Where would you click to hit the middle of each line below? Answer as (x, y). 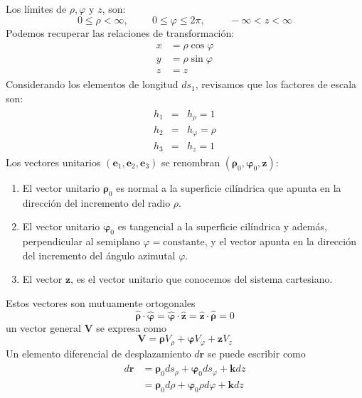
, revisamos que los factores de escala (276, 84)
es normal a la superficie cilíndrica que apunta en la (229, 187)
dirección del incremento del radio (96, 202)
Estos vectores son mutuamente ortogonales (101, 302)
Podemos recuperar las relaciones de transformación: (120, 32)
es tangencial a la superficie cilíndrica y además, (222, 226)
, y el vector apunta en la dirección (280, 241)
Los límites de (36, 9)
